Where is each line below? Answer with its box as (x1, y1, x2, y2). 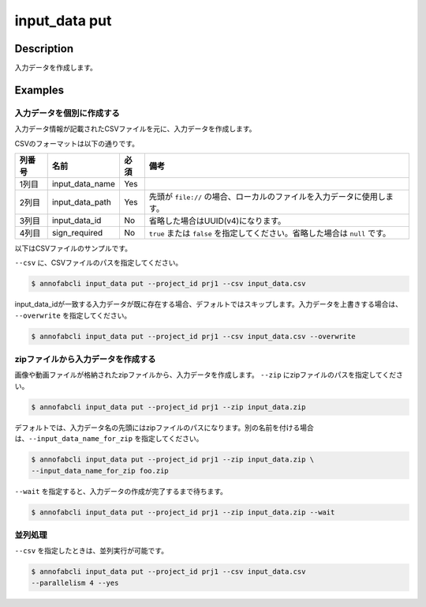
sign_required (51, 228, 103, 238)
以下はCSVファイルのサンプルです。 (14, 243, 133, 253)
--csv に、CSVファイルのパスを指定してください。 (14, 258, 183, 268)
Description (14, 42, 74, 55)
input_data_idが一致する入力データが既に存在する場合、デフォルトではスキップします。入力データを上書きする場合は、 (14, 300, 402, 309)
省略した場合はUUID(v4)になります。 (148, 216, 286, 226)
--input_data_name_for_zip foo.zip (31, 466, 169, 475)
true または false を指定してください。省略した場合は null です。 (148, 228, 391, 239)
